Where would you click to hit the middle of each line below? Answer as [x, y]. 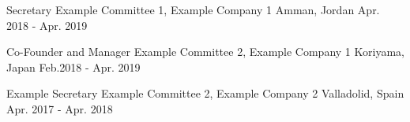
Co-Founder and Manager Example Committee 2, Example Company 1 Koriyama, [205, 52]
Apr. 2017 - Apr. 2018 [60, 108]
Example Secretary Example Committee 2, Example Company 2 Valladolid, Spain [205, 93]
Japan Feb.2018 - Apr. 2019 [73, 67]
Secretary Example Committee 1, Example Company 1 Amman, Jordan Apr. [193, 9]
